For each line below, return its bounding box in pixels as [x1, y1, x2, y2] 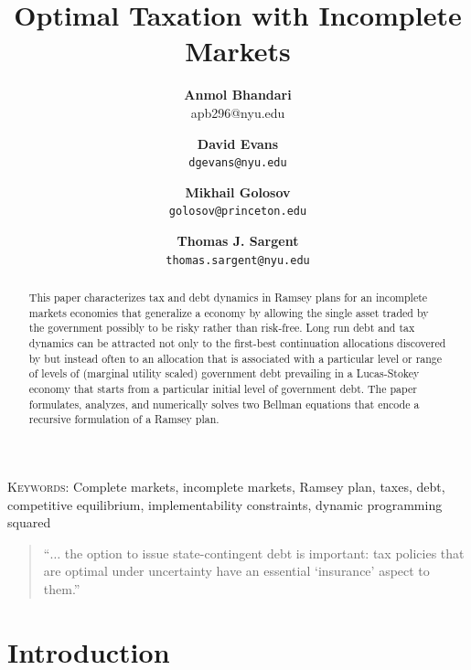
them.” [43, 579, 80, 598]
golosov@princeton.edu [168, 205, 307, 218]
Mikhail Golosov [185, 182, 291, 201]
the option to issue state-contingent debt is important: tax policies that [64, 543, 465, 562]
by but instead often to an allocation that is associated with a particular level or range [28, 350, 443, 366]
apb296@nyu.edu [190, 102, 285, 122]
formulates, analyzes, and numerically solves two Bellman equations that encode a [28, 396, 420, 411]
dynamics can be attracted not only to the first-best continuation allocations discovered [28, 335, 446, 351]
